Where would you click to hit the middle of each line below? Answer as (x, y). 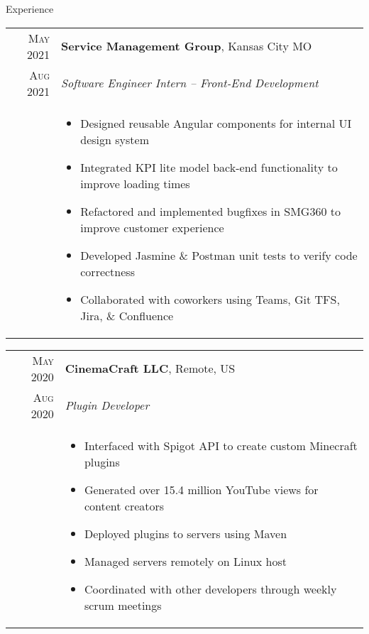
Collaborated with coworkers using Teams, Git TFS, (210, 299)
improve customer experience (152, 227)
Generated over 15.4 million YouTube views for (201, 489)
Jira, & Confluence (127, 315)
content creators (124, 505)
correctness (108, 271)
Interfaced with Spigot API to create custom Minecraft (221, 445)
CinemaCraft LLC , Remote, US (150, 368)
